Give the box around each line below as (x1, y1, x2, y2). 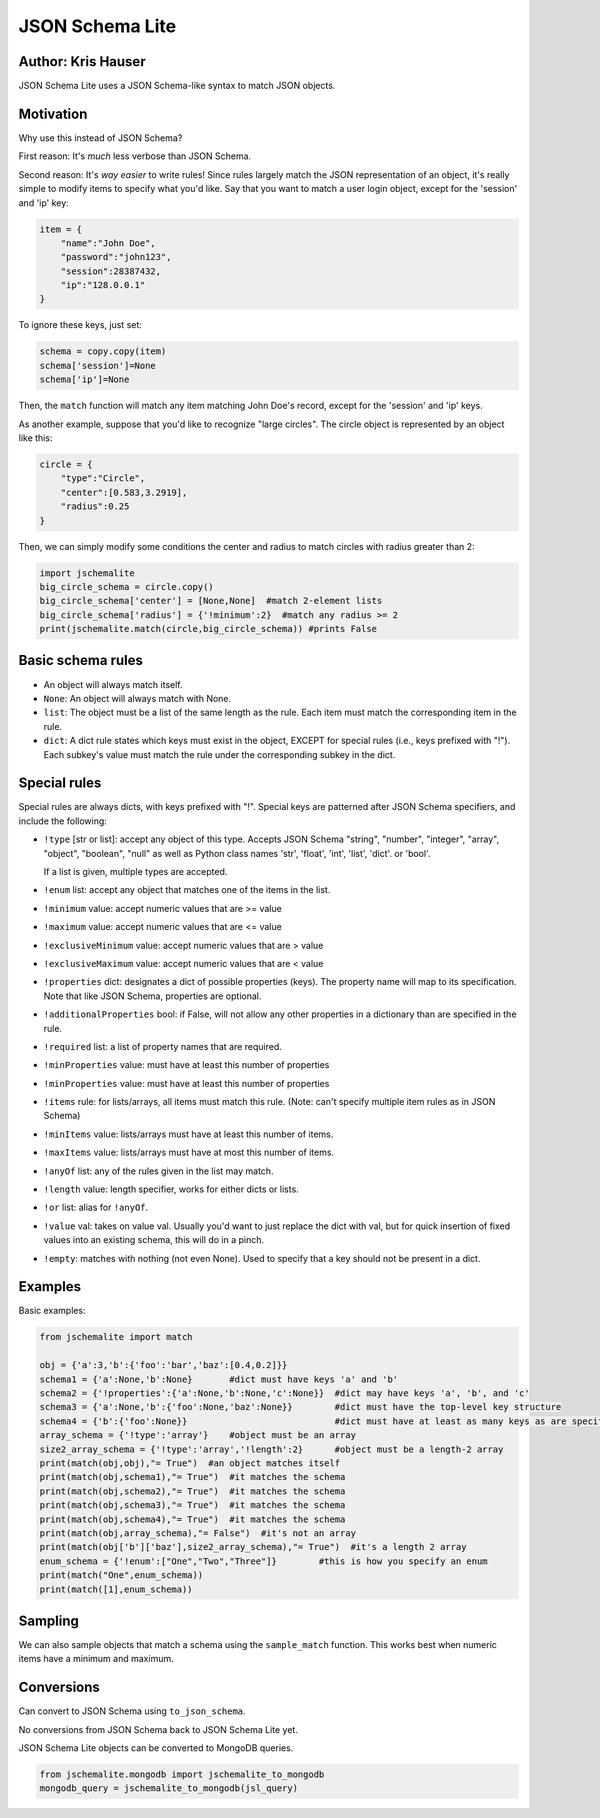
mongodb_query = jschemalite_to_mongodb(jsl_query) (39, 1783, 299, 1794)
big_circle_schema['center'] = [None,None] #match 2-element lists (39, 595, 383, 607)
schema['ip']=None (39, 374, 130, 385)
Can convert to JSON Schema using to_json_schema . (18, 1705, 246, 1717)
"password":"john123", (60, 251, 172, 263)
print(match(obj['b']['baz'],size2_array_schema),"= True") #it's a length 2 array (39, 1541, 467, 1553)
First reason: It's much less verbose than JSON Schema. (18, 150, 252, 162)
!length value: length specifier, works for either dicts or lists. (43, 1183, 299, 1195)
